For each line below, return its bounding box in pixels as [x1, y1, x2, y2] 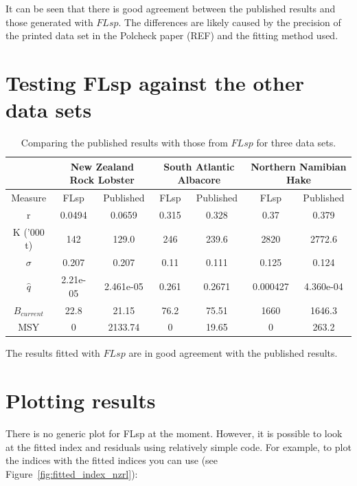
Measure [11, 190, 47, 205]
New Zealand [70, 159, 134, 173]
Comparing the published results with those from [21, 135, 228, 150]
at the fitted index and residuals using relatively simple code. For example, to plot [5, 439, 352, 454]
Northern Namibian [251, 159, 347, 173]
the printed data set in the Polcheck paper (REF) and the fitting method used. [5, 28, 338, 43]
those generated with [5, 14, 93, 29]
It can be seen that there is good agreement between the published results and [5, 1, 336, 15]
